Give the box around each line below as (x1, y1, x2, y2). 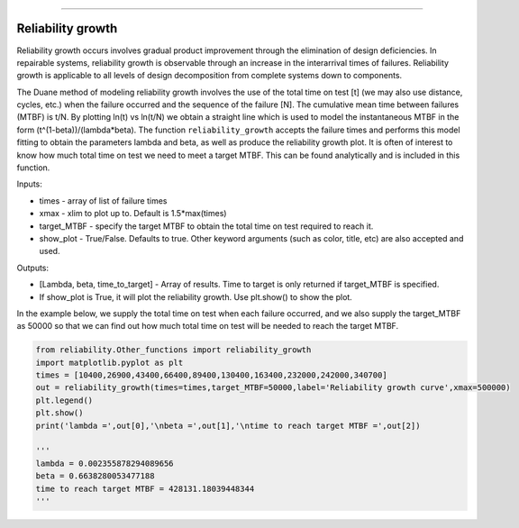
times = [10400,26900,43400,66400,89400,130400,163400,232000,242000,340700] (35, 370, 387, 380)
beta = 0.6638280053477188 (35, 471, 155, 481)
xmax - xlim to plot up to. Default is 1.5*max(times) (39, 208, 227, 219)
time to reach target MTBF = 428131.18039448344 (35, 483, 255, 494)
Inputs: (16, 178, 42, 189)
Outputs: (16, 262, 50, 273)
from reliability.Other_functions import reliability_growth (35, 345, 312, 355)
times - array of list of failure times (39, 195, 168, 206)
